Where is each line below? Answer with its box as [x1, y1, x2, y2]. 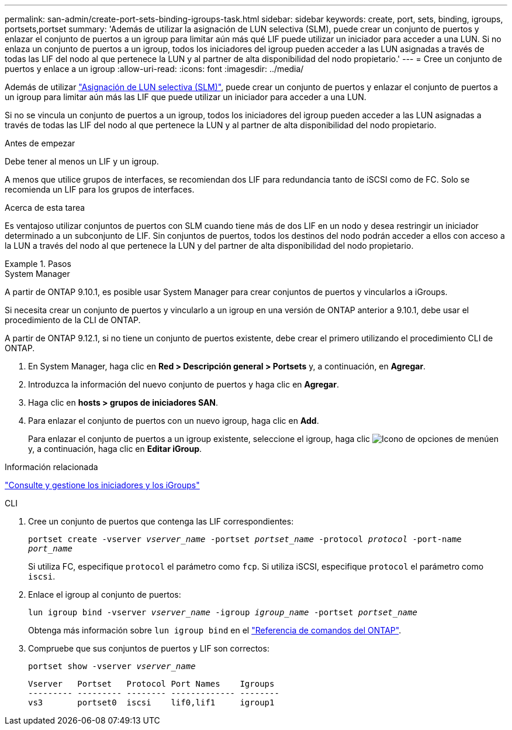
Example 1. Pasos [5, 259, 71, 269]
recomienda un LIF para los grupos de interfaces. [5, 184, 195, 194]
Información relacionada [5, 462, 98, 472]
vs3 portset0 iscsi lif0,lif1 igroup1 [28, 698, 275, 707]
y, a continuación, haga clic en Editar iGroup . [28, 444, 202, 454]
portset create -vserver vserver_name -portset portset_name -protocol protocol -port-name [28, 534, 462, 544]
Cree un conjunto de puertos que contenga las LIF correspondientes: [28, 516, 294, 526]
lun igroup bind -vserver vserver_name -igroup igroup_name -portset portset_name [28, 608, 417, 617]
